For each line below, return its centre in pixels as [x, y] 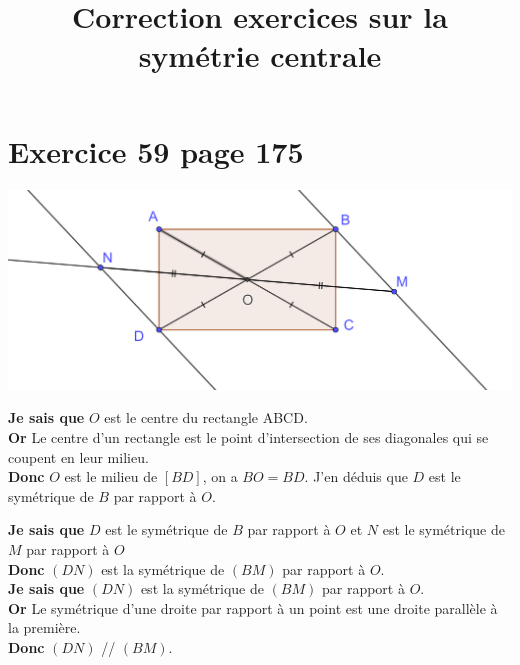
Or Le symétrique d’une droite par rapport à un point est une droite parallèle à [253, 607]
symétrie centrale [260, 55]
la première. [44, 627]
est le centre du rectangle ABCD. [206, 417]
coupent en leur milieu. [78, 456]
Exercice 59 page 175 [156, 150]
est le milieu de [111, 476]
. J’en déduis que [356, 476]
